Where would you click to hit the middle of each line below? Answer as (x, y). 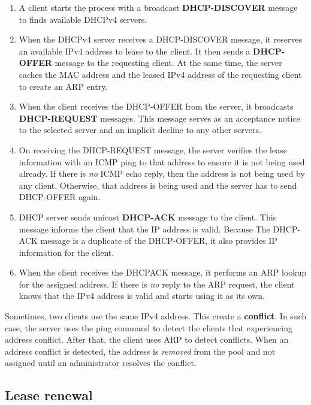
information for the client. (67, 252)
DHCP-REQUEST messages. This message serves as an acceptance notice (159, 118)
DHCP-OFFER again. (60, 197)
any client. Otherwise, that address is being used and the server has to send (158, 185)
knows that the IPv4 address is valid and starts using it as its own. (142, 296)
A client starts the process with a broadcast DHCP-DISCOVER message (158, 7)
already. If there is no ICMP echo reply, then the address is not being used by (162, 173)
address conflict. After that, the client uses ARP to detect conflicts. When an (147, 339)
